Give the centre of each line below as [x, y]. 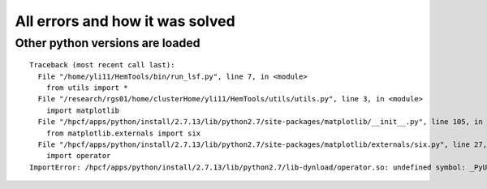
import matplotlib [83, 110]
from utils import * [87, 88]
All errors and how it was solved [125, 21]
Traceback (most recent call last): [102, 65]
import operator [78, 156]
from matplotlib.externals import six [123, 133]
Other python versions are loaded [108, 43]
